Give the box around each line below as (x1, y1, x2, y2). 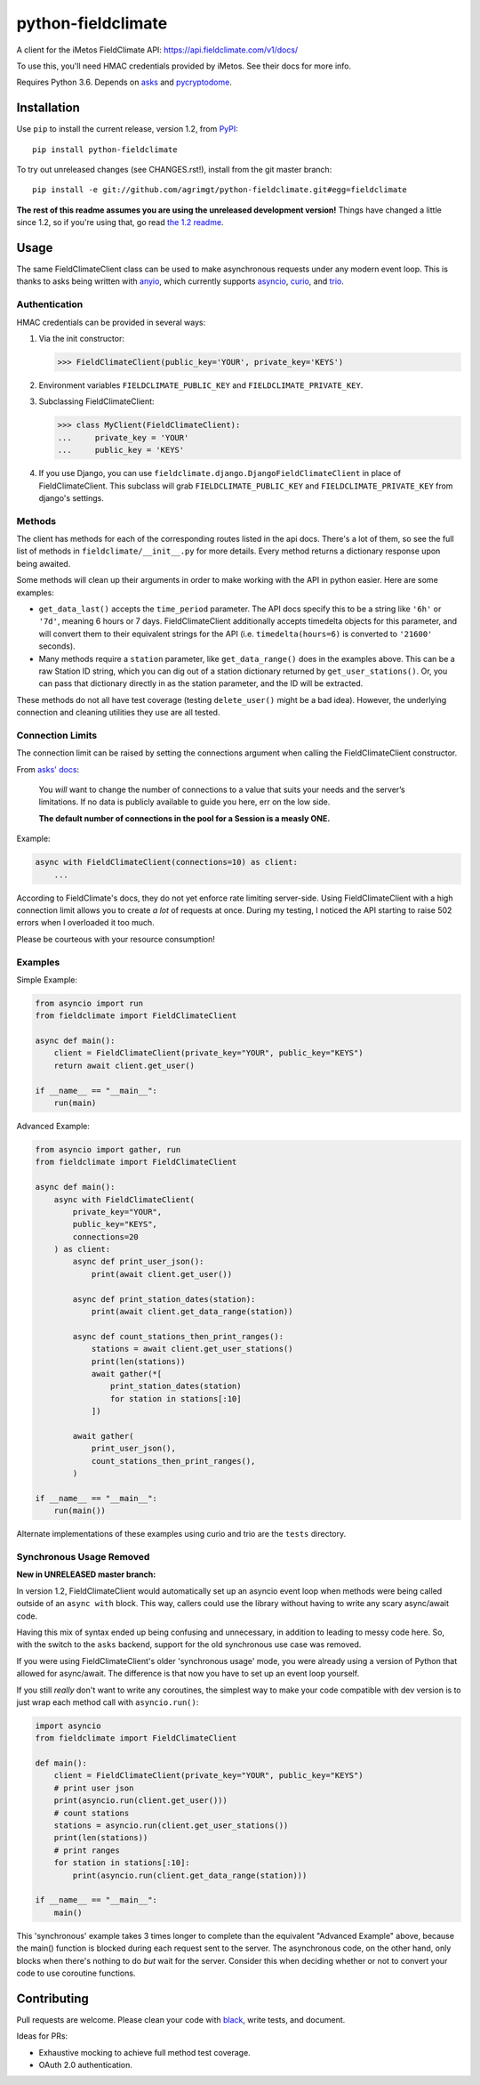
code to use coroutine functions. (16, 1968, 136, 1978)
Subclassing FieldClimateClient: (38, 396, 155, 407)
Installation (16, 101, 80, 116)
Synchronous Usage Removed (16, 1551, 150, 1564)
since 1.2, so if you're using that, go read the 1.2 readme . (16, 217, 224, 228)
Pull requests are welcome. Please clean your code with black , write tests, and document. (16, 2014, 346, 2024)
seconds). (38, 641, 76, 651)
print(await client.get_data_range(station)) (91, 1306, 293, 1317)
